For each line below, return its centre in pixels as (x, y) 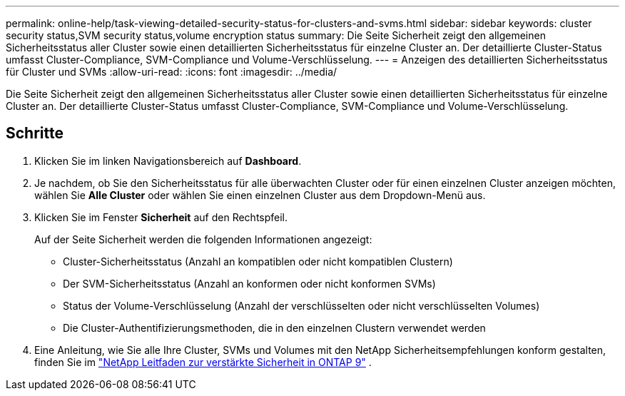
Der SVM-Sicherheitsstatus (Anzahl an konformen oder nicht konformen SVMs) (249, 283)
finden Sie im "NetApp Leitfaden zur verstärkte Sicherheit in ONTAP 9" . (203, 362)
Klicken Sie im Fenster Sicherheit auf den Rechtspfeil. (161, 217)
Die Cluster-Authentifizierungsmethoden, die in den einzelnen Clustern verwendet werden (274, 328)
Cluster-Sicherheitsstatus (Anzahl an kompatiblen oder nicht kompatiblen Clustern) (258, 261)
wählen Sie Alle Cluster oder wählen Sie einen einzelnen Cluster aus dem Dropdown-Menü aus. (260, 195)
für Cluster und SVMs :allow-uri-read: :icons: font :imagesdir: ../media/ (172, 72)
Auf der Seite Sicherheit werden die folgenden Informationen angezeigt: (203, 239)
